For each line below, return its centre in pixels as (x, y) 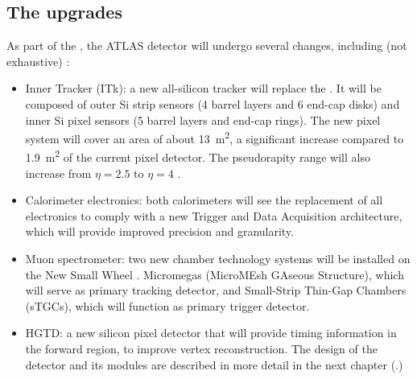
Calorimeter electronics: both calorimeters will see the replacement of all (204, 200)
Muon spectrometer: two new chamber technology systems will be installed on (218, 259)
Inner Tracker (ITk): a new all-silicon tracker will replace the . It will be (203, 88)
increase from (58, 173)
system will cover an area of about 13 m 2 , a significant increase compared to (215, 137)
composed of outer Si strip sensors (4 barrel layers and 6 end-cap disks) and (213, 103)
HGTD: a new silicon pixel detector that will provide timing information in (211, 333)
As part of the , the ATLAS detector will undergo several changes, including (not (207, 45)
